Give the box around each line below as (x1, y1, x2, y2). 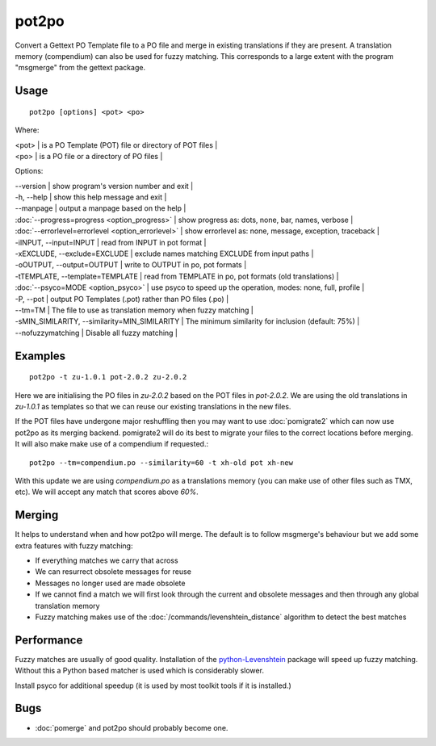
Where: (15, 125, 40, 135)
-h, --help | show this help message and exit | (15, 192, 167, 202)
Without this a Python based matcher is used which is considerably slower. (15, 666, 264, 676)
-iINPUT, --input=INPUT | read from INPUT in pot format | (15, 237, 207, 247)
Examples (15, 349, 66, 363)
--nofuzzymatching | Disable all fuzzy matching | (15, 328, 178, 337)
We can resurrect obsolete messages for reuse (35, 567, 191, 576)
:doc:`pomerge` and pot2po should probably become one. (35, 723, 228, 732)
